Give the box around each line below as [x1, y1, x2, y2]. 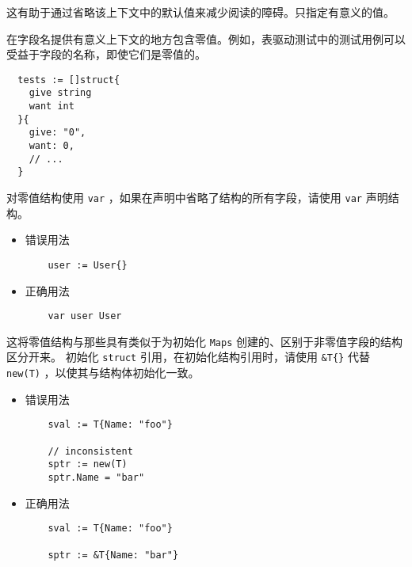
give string [29, 87, 92, 99]
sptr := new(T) [48, 459, 128, 470]
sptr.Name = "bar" [48, 471, 145, 483]
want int [29, 101, 74, 112]
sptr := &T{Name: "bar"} [48, 549, 179, 561]
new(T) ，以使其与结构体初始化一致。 [6, 364, 200, 381]
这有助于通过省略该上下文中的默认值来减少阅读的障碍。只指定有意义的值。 [6, 4, 395, 20]
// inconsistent [48, 445, 133, 457]
